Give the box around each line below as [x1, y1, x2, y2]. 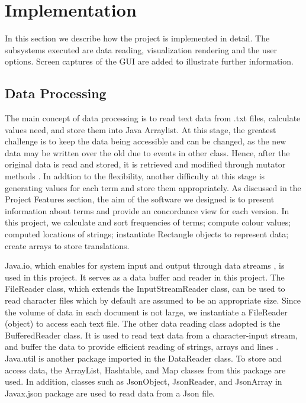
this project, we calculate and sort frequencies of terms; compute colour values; [5, 216, 291, 228]
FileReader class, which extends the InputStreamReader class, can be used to [5, 282, 285, 295]
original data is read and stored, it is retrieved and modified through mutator [5, 158, 286, 170]
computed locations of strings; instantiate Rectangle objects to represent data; [5, 228, 289, 240]
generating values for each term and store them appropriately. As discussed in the [5, 181, 301, 194]
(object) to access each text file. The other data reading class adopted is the [5, 317, 281, 330]
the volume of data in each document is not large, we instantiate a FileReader [5, 305, 288, 318]
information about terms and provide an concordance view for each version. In [5, 204, 289, 217]
